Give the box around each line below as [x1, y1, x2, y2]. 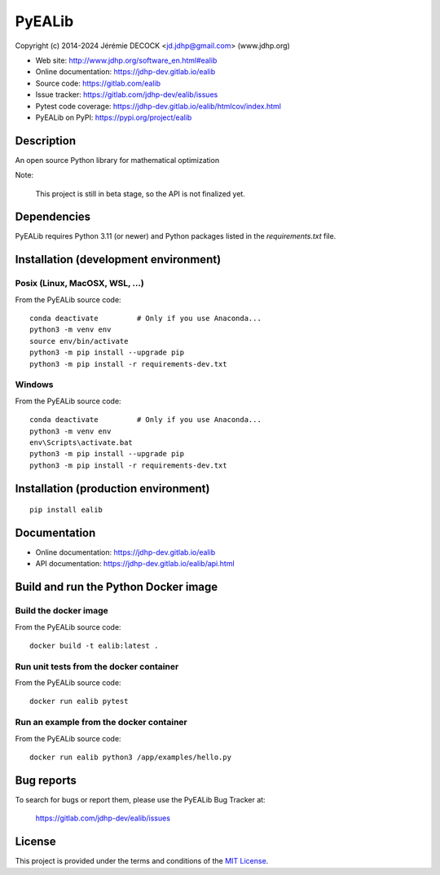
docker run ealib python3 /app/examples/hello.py [29, 753, 232, 762]
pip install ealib [29, 505, 103, 515]
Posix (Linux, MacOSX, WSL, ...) [15, 278, 144, 289]
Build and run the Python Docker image [15, 580, 218, 594]
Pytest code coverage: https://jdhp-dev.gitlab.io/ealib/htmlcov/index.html [35, 101, 281, 111]
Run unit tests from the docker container [15, 661, 179, 672]
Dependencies [15, 210, 91, 224]
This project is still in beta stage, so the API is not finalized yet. [35, 188, 246, 199]
